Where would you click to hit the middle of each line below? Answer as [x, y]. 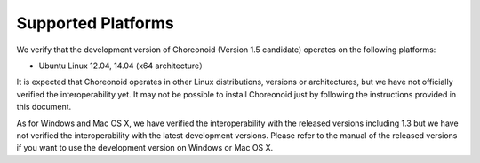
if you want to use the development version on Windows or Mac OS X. [145, 148]
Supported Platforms [96, 23]
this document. [44, 107]
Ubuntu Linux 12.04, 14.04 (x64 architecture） [123, 66]
